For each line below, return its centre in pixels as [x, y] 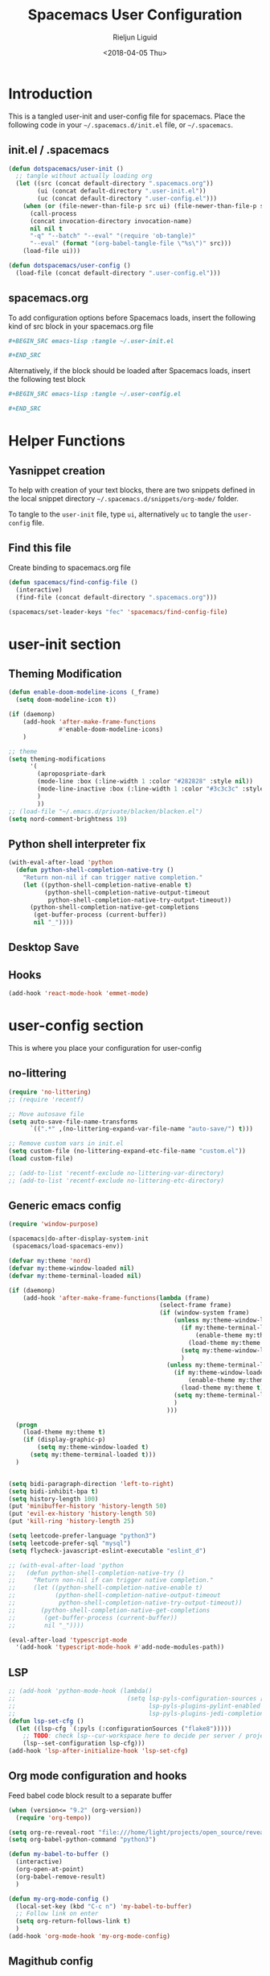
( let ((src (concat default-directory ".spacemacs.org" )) [115, 184]
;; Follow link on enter [57, 1914]
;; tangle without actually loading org [84, 176]
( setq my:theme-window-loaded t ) [93, 1447]
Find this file [40, 548]
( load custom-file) [41, 1159]
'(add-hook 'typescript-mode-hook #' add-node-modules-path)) [120, 1647]
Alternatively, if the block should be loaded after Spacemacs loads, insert [129, 371]
